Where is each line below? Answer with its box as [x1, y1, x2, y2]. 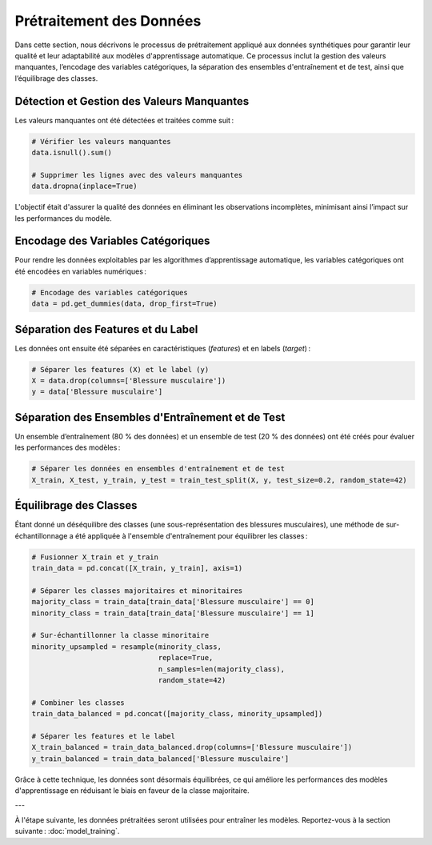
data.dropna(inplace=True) [31, 182, 138, 191]
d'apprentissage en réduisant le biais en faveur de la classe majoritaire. [14, 786, 250, 795]
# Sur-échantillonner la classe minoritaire [31, 631, 210, 640]
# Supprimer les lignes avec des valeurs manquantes [31, 170, 243, 179]
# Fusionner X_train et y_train [31, 552, 159, 562]
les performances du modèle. [14, 213, 112, 223]
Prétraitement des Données [14, 12, 202, 30]
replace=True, [158, 653, 214, 663]
